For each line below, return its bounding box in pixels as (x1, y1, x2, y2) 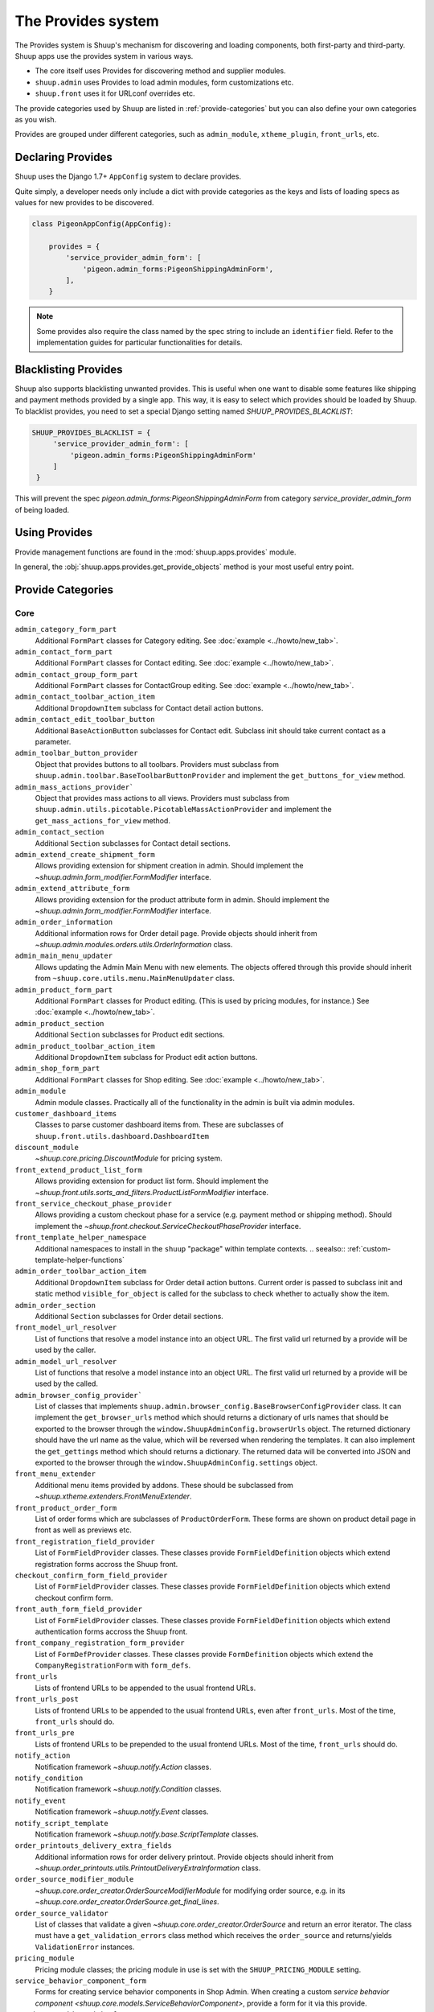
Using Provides (14, 526, 93, 539)
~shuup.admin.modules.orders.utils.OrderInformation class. (35, 940, 233, 950)
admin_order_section (14, 1301, 96, 1309)
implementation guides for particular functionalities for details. (36, 338, 243, 348)
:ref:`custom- (346, 1243, 391, 1253)
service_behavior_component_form (14, 1977, 147, 1985)
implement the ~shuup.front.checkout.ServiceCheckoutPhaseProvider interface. (35, 1221, 301, 1231)
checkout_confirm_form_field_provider (14, 1570, 168, 1580)
